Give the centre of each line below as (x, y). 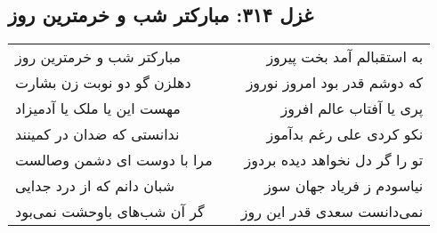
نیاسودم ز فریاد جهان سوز (344, 186)
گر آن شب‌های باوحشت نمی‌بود (110, 212)
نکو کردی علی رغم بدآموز (345, 134)
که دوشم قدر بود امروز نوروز (335, 83)
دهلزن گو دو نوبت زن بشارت (103, 83)
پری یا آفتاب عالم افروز (352, 108)
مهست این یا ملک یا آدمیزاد (98, 108)
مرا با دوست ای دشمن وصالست (114, 160)
